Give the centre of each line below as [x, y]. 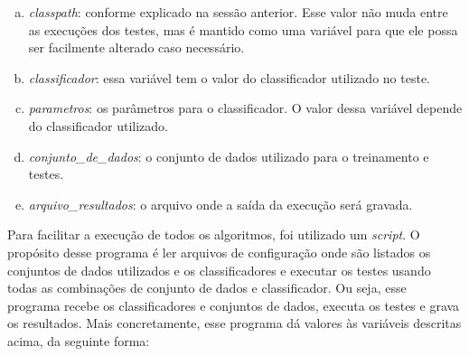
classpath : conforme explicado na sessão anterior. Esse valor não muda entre [238, 12]
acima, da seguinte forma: [79, 340]
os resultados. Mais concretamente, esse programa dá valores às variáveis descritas [234, 323]
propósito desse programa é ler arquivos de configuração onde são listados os [219, 252]
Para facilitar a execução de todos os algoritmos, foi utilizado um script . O [214, 234]
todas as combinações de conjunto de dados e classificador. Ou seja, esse [207, 288]
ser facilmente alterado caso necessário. [136, 47]
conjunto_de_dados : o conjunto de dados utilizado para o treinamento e [229, 156]
